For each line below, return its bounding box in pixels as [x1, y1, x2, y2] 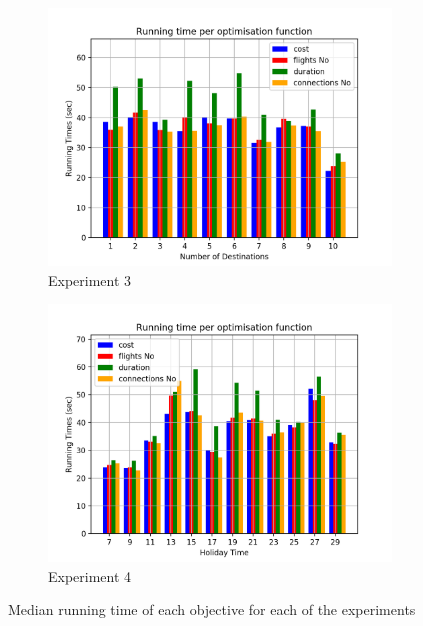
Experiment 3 [48, 269, 132, 290]
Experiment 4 [48, 565, 132, 586]
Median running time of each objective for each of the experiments [8, 599, 416, 620]
